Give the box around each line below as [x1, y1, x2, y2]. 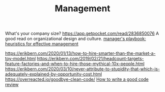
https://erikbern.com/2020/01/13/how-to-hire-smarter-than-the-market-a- [5, 50, 156, 56]
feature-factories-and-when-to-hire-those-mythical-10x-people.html [5, 61, 145, 67]
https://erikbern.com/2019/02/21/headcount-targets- [36, 56, 144, 62]
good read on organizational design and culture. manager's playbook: [5, 36, 146, 42]
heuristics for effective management [5, 41, 79, 47]
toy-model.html [5, 56, 36, 62]
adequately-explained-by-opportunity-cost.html [5, 71, 102, 77]
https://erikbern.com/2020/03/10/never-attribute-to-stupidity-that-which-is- [5, 66, 160, 72]
